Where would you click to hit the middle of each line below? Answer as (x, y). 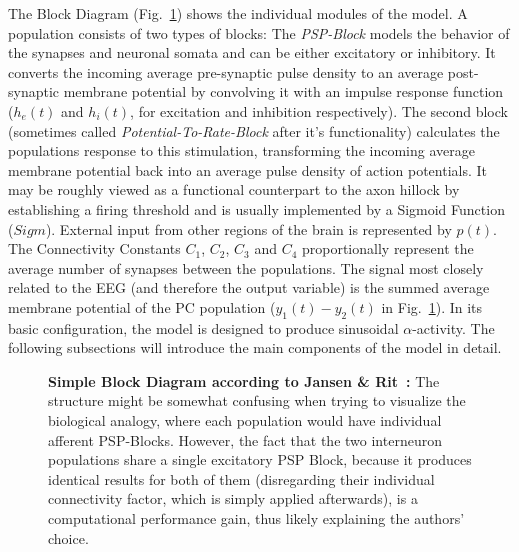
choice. (68, 537)
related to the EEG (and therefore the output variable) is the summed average (249, 287)
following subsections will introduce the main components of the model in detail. (255, 347)
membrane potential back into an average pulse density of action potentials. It (248, 169)
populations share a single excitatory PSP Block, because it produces (260, 459)
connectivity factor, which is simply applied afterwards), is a (233, 498)
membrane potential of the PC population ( (142, 306)
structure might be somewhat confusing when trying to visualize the (257, 400)
